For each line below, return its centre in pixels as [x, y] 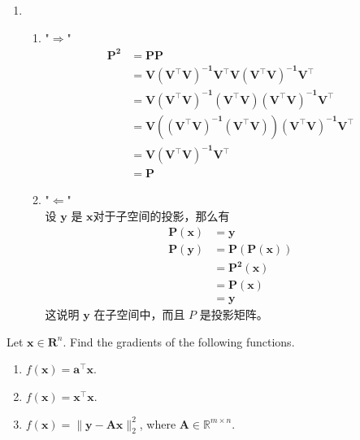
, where [158, 423]
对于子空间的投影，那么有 [161, 215]
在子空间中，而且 [139, 314]
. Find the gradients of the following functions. [179, 341]
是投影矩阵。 [234, 314]
